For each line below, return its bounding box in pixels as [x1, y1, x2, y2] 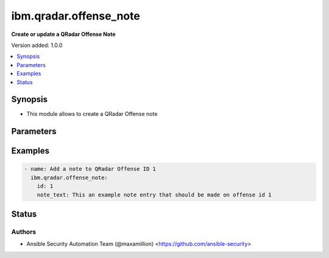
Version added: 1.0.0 [11, 41, 63, 49]
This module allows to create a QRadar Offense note [26, 110, 158, 118]
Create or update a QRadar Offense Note [11, 30, 116, 38]
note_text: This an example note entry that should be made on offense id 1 [37, 191, 272, 198]
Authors [11, 228, 37, 236]
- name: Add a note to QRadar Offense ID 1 [24, 165, 157, 173]
